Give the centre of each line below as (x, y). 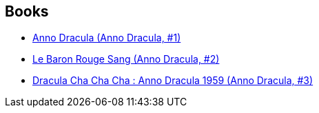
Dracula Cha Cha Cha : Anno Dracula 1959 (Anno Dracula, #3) (173, 81)
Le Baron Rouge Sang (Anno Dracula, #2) (126, 59)
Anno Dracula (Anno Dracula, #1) (107, 38)
